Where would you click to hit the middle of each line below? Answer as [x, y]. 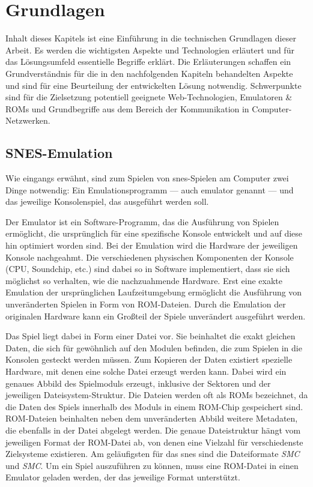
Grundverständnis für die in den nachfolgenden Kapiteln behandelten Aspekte [149, 73]
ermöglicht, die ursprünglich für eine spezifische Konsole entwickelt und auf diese [154, 233]
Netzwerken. [28, 120]
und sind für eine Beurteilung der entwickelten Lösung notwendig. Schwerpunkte [153, 85]
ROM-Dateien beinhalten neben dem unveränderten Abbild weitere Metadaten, [152, 418]
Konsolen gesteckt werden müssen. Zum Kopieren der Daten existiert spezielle [149, 359]
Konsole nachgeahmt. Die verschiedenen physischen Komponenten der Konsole [150, 257]
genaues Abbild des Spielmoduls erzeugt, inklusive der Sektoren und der [138, 383]
